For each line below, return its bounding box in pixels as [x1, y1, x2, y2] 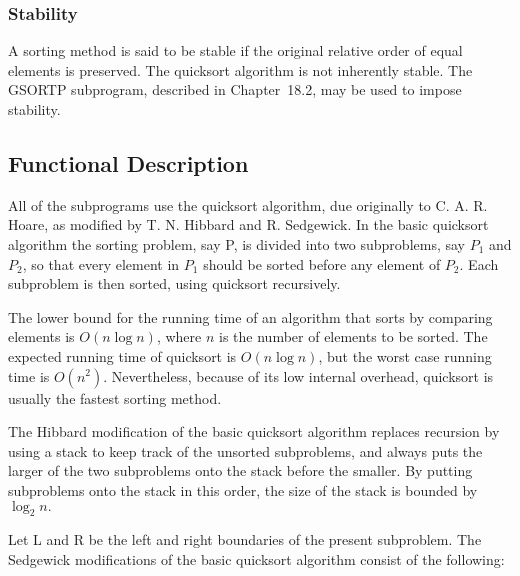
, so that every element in [22, 253, 180, 274]
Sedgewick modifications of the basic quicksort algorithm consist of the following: [8, 548, 505, 569]
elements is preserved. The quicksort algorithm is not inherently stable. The [8, 59, 473, 80]
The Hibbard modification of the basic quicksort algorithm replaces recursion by [8, 421, 500, 442]
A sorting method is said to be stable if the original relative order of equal [8, 40, 463, 61]
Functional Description [8, 147, 249, 178]
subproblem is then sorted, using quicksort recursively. [8, 273, 341, 294]
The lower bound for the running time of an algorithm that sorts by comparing [8, 306, 493, 327]
